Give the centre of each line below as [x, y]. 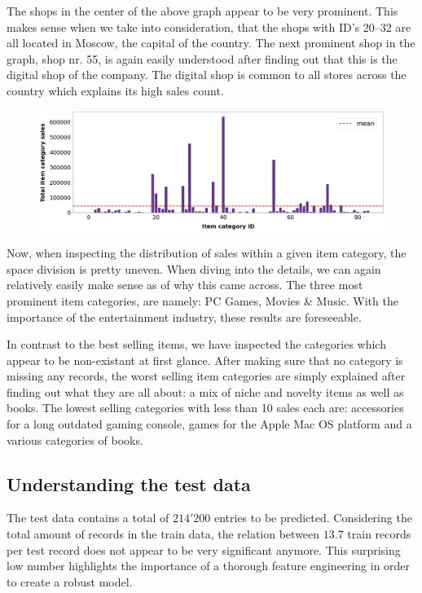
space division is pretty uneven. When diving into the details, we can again [194, 268]
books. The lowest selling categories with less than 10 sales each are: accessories [205, 408]
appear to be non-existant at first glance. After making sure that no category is [205, 360]
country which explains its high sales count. [115, 90]
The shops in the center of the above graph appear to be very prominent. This [202, 11]
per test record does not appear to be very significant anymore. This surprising [204, 549]
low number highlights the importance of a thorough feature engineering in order [209, 566]
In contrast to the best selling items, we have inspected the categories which [196, 344]
